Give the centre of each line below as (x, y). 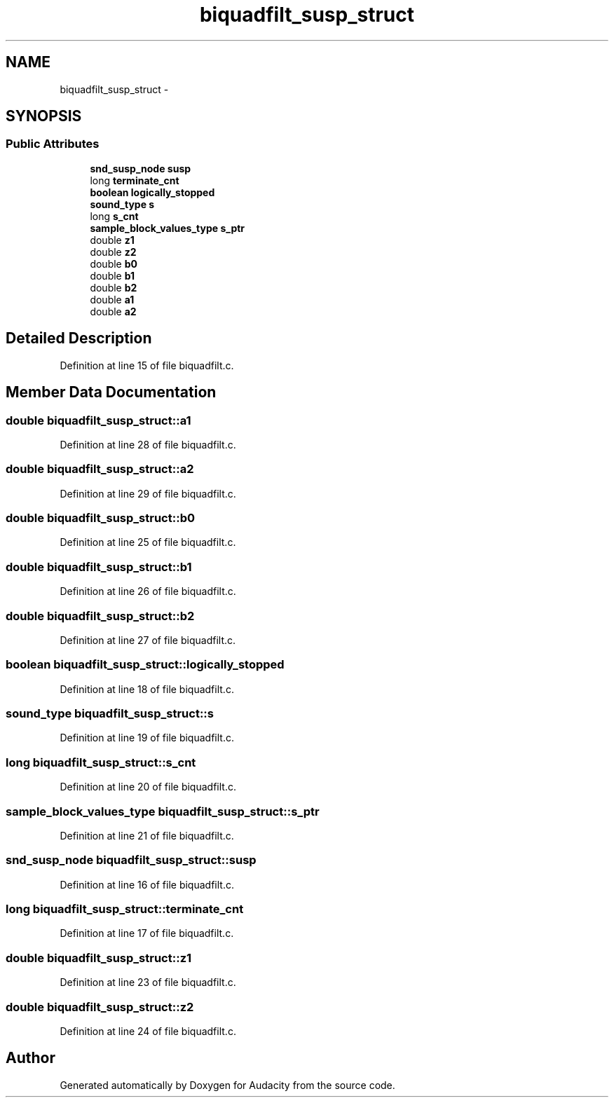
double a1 (112, 299)
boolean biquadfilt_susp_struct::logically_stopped (145, 665)
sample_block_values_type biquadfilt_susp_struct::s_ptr (163, 811)
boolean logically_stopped (152, 192)
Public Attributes (53, 144)
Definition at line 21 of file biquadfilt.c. (147, 835)
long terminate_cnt (135, 180)
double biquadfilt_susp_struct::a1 (98, 420)
